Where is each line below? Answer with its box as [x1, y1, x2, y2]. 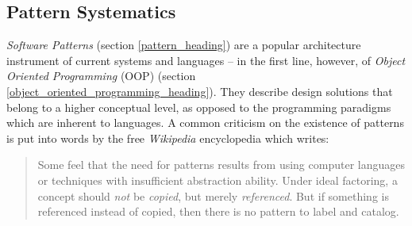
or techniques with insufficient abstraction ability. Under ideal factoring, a [37, 171, 398, 188]
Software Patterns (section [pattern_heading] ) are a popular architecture [6, 36, 361, 53]
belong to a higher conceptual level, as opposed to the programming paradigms [6, 98, 391, 115]
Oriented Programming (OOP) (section [6, 67, 196, 84]
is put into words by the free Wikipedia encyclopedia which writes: [6, 129, 329, 146]
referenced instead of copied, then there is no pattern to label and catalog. [37, 203, 399, 220]
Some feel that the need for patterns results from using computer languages [37, 156, 405, 173]
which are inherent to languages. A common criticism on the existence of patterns [6, 114, 404, 131]
